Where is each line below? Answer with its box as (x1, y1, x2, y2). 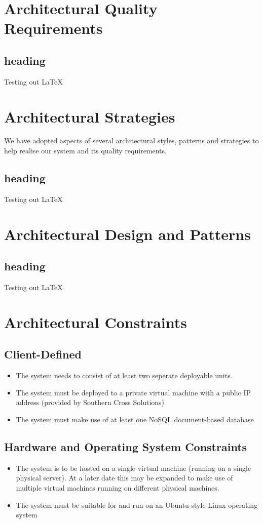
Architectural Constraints (4, 311, 187, 332)
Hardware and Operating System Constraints (4, 438, 247, 454)
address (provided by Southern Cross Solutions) (16, 397, 165, 408)
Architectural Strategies (4, 106, 175, 127)
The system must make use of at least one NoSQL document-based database (16, 414, 254, 424)
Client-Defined (4, 346, 82, 362)
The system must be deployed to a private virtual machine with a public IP (16, 387, 251, 397)
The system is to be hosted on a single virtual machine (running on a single (16, 462, 251, 473)
